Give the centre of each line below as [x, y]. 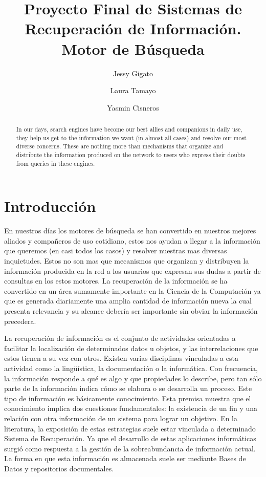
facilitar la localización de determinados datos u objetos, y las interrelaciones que [131, 348]
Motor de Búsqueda [133, 48]
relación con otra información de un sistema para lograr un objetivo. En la [121, 418]
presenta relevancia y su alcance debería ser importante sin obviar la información [131, 311]
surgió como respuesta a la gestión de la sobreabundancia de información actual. [130, 448]
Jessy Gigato [133, 73]
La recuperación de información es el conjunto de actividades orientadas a [120, 338]
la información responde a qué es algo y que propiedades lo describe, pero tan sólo [133, 378]
